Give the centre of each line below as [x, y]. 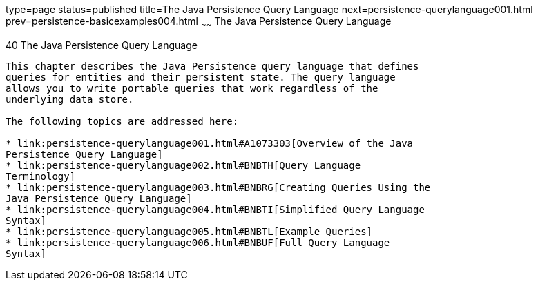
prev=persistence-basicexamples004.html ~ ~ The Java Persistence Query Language [199, 22]
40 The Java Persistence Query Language [102, 45]
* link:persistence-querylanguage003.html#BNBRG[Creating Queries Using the [218, 187]
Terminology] [41, 176]
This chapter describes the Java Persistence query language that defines [212, 66]
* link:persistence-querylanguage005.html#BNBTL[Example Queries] [189, 231]
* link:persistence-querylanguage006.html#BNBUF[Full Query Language [198, 242]
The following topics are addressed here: [122, 121]
